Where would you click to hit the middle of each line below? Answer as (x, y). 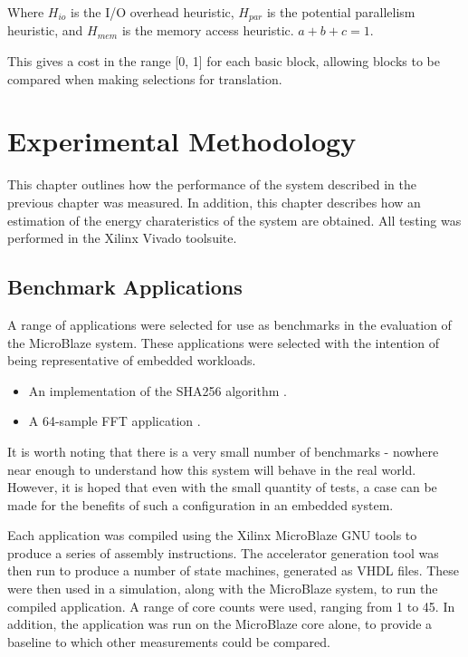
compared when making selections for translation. (145, 78)
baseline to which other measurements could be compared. (169, 641)
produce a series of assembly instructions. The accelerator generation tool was (223, 552)
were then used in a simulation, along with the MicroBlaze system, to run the (223, 589)
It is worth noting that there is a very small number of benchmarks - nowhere (223, 451)
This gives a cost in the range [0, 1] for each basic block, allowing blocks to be (224, 61)
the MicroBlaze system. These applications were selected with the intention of (223, 342)
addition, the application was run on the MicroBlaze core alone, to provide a (220, 624)
